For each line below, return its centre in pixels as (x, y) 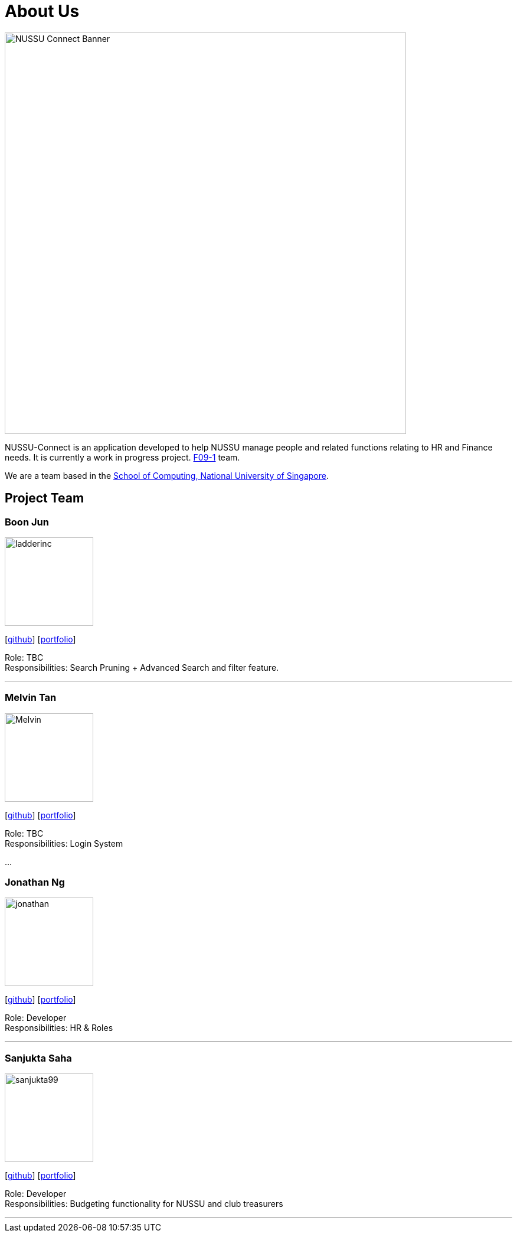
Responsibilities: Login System (64, 843)
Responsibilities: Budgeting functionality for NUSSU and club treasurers (144, 1204)
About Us (42, 11)
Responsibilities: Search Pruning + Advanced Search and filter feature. (142, 667)
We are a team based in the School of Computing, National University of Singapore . (167, 475)
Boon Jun (27, 522)
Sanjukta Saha (38, 1058)
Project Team (45, 498)
